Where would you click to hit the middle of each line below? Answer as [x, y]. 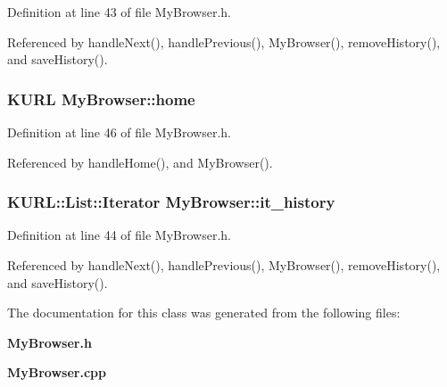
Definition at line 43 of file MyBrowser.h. [120, 12]
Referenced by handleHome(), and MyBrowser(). [140, 162]
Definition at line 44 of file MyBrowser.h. [120, 235]
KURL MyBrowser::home [101, 99]
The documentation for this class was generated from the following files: [204, 313]
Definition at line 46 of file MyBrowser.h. [120, 132]
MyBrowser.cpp [57, 372]
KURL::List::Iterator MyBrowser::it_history [171, 202]
